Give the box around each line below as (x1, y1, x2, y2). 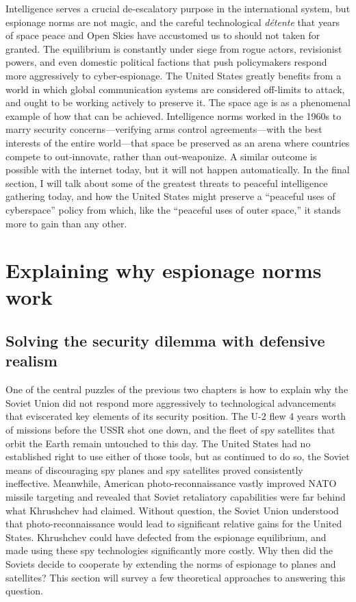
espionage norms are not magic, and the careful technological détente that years (5, 14, 340, 29)
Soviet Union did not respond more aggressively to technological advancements (5, 395, 336, 410)
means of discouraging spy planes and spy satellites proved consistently (5, 462, 303, 477)
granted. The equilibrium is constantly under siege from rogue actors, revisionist (5, 41, 342, 55)
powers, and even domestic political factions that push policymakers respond (5, 55, 327, 69)
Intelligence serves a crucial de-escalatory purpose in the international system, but (5, 1, 351, 15)
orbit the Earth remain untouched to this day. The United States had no (5, 436, 311, 450)
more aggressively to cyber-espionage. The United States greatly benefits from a (5, 68, 342, 82)
